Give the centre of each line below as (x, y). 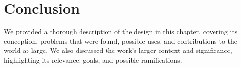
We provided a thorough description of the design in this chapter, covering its (121, 31)
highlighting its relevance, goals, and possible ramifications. (93, 59)
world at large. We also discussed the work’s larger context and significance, (118, 50)
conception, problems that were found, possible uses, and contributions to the (121, 41)
